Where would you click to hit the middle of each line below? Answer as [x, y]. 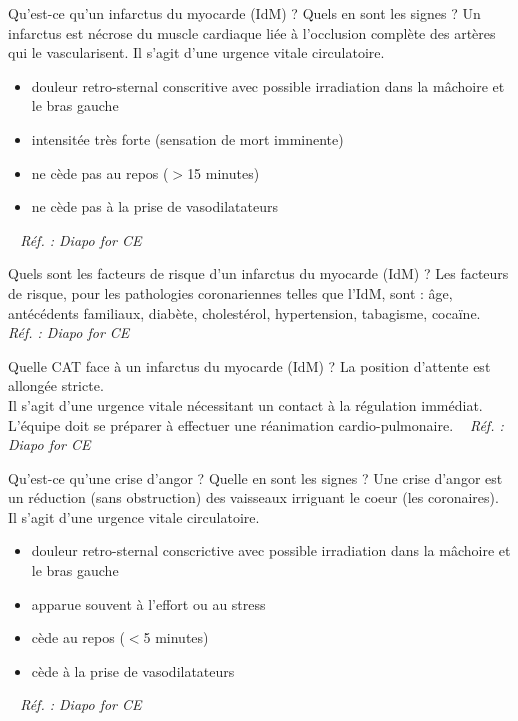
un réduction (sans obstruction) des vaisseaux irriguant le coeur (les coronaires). [253, 497]
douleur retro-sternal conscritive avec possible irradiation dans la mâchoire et [268, 85]
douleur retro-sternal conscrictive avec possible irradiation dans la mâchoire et [271, 550]
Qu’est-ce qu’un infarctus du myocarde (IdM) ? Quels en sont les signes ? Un [244, 13]
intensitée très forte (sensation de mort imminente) [187, 138]
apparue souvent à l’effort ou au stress [148, 603]
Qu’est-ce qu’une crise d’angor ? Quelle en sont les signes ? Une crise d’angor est [255, 477]
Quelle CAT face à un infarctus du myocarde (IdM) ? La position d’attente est [249, 365]
